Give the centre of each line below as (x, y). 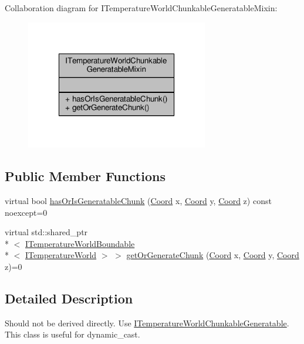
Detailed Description (69, 298)
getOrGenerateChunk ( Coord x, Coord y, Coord (213, 255)
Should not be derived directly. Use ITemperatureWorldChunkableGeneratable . (147, 323)
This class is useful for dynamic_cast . (72, 334)
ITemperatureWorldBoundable (80, 243)
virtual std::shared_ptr (46, 232)
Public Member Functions (85, 176)
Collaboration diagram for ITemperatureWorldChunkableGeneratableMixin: (141, 8)
